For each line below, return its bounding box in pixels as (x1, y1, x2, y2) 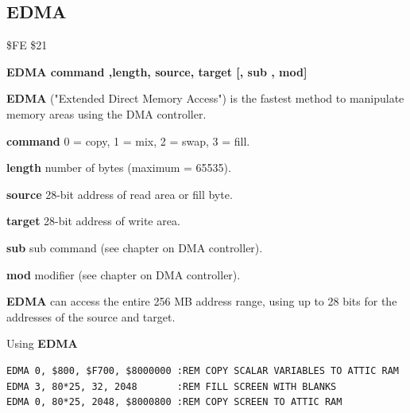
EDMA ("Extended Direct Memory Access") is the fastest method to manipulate (6, 90, 404, 107)
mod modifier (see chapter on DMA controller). (6, 266, 241, 282)
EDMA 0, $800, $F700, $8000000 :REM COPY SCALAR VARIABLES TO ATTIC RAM (6, 364, 399, 376)
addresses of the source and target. (6, 308, 176, 325)
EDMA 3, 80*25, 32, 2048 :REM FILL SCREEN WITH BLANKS (6, 380, 337, 392)
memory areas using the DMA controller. (6, 105, 207, 122)
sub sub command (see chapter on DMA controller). (6, 239, 263, 255)
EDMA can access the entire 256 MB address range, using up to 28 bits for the (6, 293, 397, 310)
